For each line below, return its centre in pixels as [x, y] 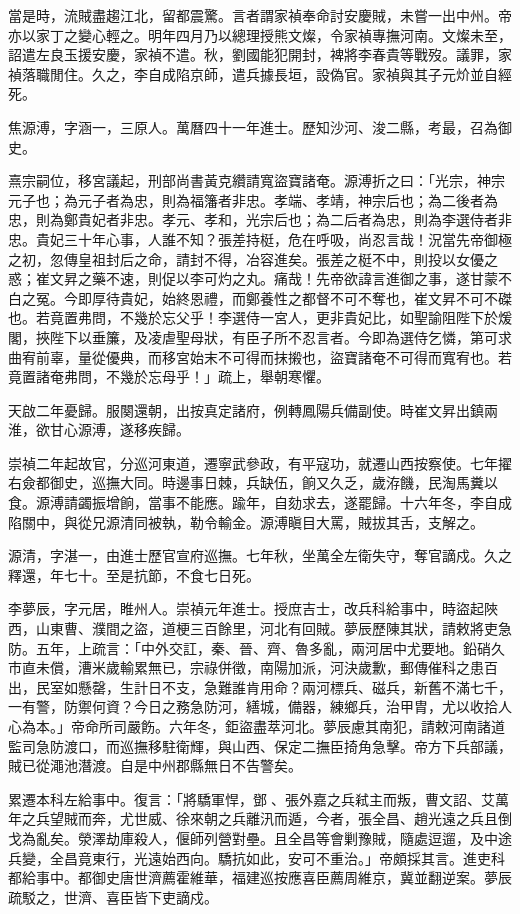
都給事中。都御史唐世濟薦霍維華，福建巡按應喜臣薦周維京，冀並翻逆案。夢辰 [260, 877]
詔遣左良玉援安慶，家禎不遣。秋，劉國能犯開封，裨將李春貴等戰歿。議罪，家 [260, 54]
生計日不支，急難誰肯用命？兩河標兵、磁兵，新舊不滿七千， [315, 686]
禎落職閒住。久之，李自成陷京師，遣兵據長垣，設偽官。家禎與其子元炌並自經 [260, 73]
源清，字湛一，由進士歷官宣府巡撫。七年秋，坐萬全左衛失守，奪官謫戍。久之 [260, 555]
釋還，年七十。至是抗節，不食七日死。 [134, 574]
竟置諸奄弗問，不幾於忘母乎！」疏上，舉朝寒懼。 [169, 376]
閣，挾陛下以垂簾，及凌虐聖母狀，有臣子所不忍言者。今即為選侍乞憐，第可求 [260, 336]
